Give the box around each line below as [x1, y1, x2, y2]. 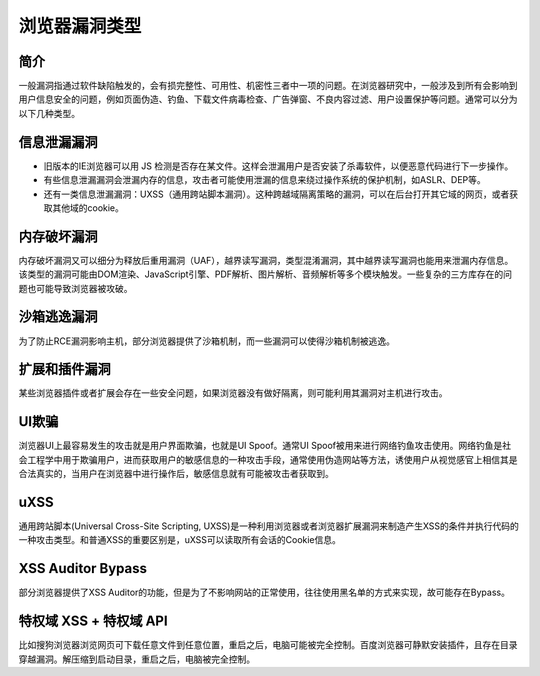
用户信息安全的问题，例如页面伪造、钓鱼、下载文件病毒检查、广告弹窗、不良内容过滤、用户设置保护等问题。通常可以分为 [18, 93, 518, 105]
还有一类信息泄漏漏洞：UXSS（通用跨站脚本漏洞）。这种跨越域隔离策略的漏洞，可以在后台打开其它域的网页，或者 [43, 188, 510, 200]
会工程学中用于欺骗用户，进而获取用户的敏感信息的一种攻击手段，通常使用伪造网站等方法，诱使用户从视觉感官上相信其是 [18, 453, 518, 465]
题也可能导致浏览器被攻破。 [18, 282, 133, 294]
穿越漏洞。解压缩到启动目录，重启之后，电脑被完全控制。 [18, 653, 255, 665]
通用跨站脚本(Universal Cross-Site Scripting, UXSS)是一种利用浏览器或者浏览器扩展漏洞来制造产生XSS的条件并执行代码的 [18, 520, 520, 532]
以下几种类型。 [18, 107, 80, 119]
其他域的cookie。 [51, 201, 125, 214]
